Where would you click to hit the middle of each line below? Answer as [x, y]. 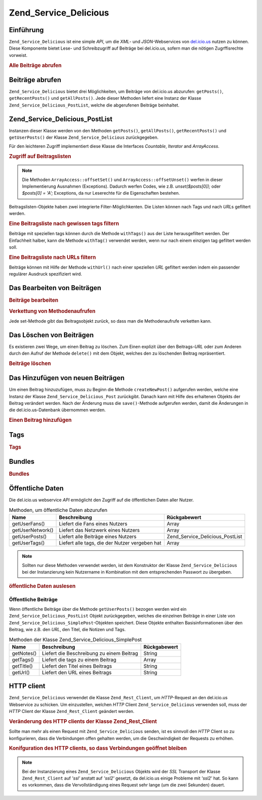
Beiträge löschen [30, 364]
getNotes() [24, 653]
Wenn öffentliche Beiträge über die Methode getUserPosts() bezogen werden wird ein [98, 609]
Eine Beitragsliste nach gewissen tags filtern [64, 223]
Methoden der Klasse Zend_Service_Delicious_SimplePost [75, 639]
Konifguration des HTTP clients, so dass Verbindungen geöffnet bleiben [98, 748]
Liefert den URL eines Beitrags [77, 673]
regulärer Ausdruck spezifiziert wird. [46, 274]
